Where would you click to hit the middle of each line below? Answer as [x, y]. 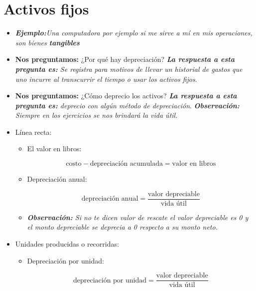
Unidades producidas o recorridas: [67, 243]
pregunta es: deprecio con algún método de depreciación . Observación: [127, 105]
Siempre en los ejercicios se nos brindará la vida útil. [96, 115]
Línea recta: [33, 132]
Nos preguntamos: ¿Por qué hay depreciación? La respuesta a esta [125, 59]
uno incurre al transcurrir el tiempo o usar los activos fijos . [106, 79]
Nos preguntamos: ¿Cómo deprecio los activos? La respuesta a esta [126, 96]
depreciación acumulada [126, 164]
